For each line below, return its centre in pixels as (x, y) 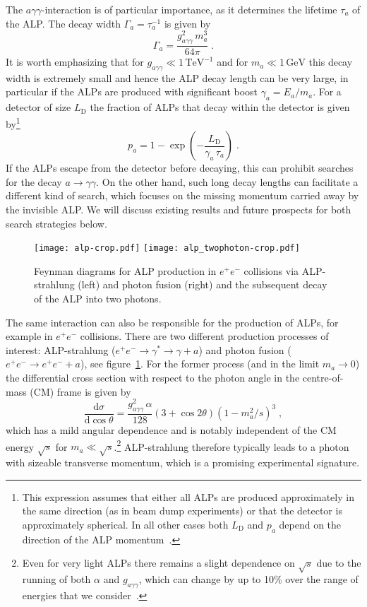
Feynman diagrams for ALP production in (125, 270)
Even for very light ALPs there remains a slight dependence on (158, 563)
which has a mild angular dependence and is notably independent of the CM (171, 430)
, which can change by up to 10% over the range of (248, 578)
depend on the (310, 524)
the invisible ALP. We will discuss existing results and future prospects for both (179, 209)
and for (233, 62)
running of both (56, 578)
